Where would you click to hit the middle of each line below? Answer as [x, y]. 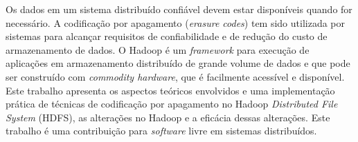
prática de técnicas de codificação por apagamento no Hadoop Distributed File [172, 104]
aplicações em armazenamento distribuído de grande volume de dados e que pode [178, 63]
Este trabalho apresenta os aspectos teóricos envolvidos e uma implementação [170, 90]
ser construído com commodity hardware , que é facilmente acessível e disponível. [175, 76]
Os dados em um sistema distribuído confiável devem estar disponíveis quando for [179, 9]
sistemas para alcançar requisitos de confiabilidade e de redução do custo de [167, 36]
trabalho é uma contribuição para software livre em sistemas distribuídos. [161, 131]
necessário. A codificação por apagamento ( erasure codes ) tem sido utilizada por [176, 22]
